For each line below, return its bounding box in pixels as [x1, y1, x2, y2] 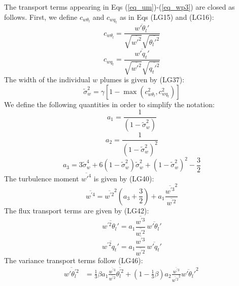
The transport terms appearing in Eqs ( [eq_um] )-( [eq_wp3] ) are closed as [4, 2, 235, 12]
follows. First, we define [4, 11, 78, 22]
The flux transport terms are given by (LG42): [4, 205, 149, 215]
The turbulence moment [4, 173, 79, 183]
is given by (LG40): [93, 173, 154, 183]
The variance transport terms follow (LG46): [4, 255, 143, 266]
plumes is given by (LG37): [99, 74, 185, 85]
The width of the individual [4, 74, 90, 85]
